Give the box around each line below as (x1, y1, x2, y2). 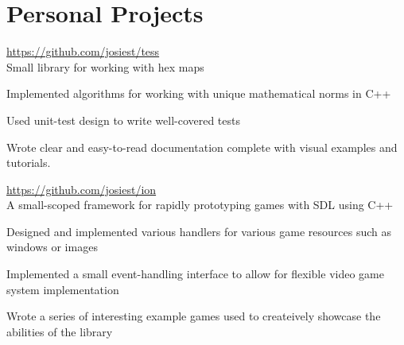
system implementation (6, 281, 119, 297)
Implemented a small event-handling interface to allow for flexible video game (6, 266, 384, 282)
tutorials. (6, 154, 51, 171)
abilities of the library (6, 323, 113, 339)
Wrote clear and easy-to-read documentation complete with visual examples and (6, 138, 398, 155)
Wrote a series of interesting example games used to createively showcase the (6, 308, 381, 324)
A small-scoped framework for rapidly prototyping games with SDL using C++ (6, 196, 394, 213)
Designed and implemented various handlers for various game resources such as (6, 223, 392, 239)
